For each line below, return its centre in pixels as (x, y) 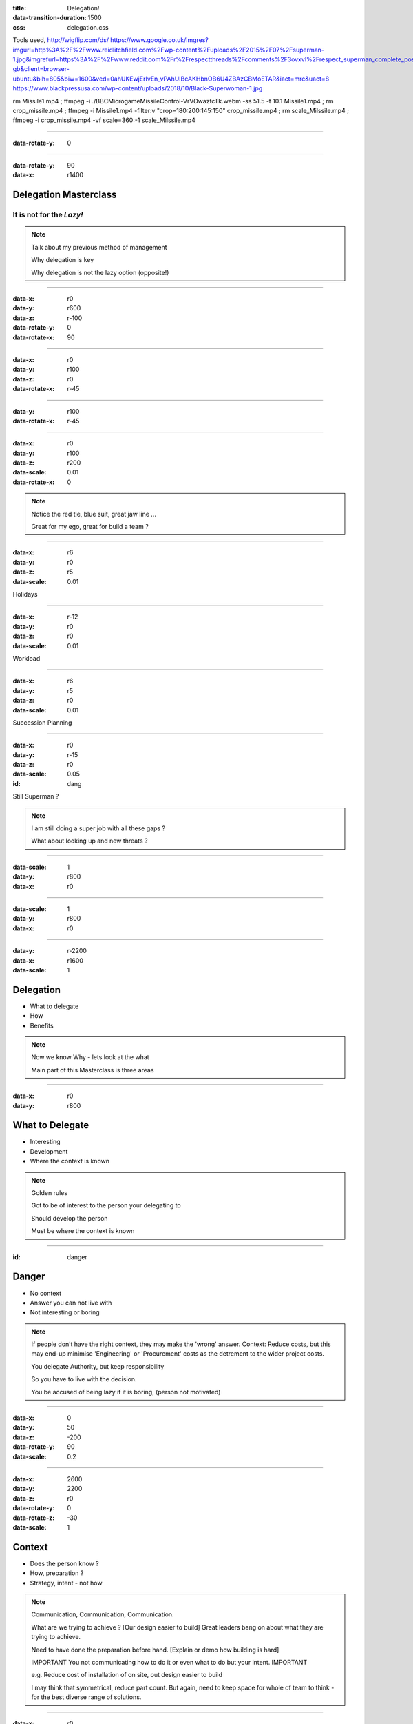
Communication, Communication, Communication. (103, 1614)
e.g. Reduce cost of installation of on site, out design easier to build (127, 1675)
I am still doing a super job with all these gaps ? (98, 828)
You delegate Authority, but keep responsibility (98, 1366)
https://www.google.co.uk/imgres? (160, 40)
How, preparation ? (57, 1573)
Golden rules (50, 1193)
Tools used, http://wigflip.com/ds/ (61, 40)
